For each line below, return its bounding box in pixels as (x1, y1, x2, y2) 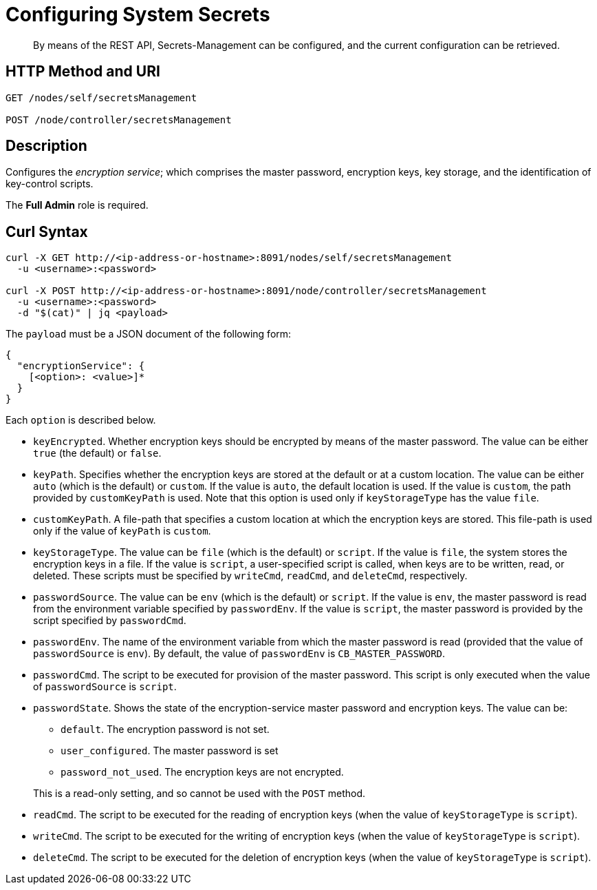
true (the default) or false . (33, 447, 162, 459)
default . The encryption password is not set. (61, 723, 270, 736)
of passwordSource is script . (33, 681, 177, 693)
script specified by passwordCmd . (33, 614, 186, 627)
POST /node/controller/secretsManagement (6, 114, 232, 125)
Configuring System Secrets (6, 3, 270, 26)
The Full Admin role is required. (6, 199, 149, 211)
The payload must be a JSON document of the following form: (6, 328, 292, 340)
